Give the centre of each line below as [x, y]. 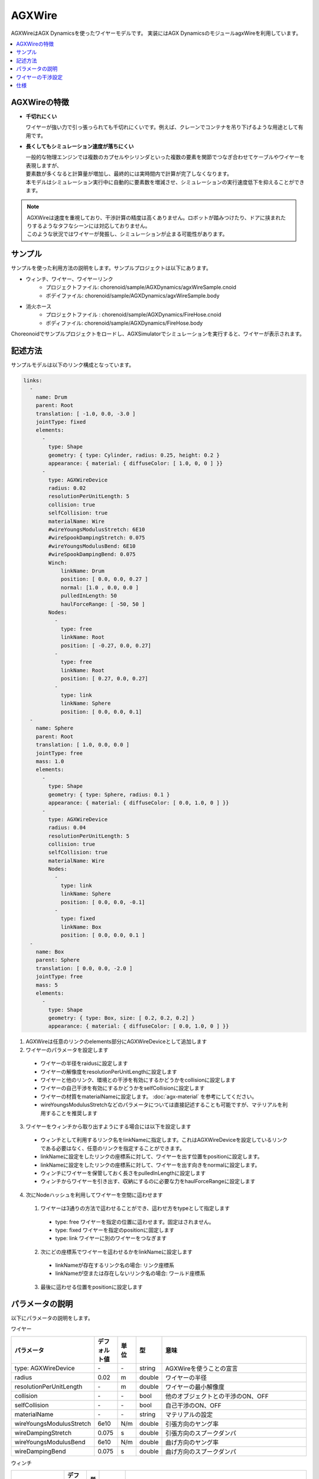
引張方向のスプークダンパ [201, 1433]
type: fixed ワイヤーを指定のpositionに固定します [115, 1230]
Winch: [58, 563]
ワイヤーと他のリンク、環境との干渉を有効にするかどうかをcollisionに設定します [138, 1080]
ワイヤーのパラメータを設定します [67, 1049]
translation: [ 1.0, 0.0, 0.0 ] [83, 745]
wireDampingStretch [43, 1433]
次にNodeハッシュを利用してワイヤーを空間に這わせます [94, 1194]
